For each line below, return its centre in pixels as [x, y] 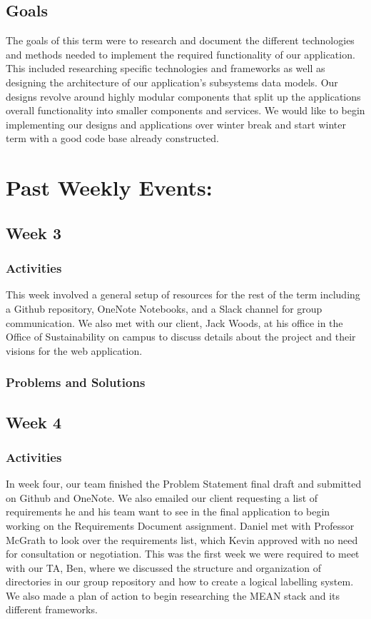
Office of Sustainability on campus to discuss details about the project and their [181, 337]
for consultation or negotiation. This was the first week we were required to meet [183, 554]
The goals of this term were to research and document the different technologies [180, 40]
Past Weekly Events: [109, 187]
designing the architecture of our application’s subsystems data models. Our [172, 82]
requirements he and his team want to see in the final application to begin [168, 512]
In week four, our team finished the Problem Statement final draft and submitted [184, 484]
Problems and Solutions [76, 382]
